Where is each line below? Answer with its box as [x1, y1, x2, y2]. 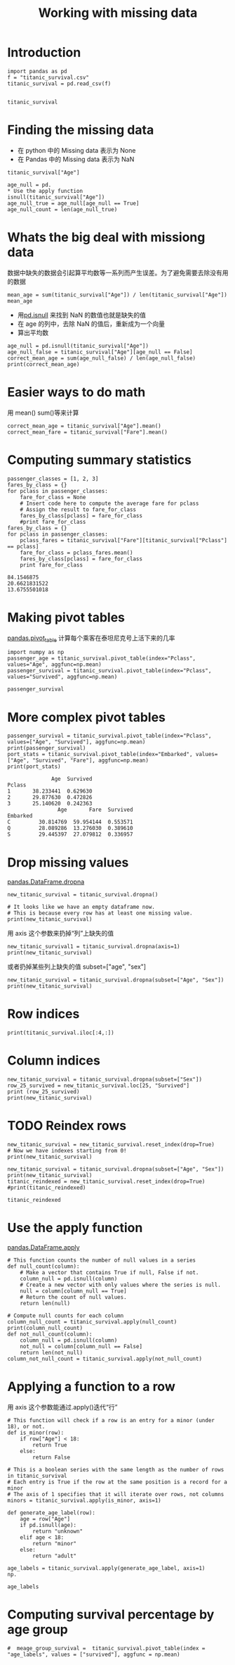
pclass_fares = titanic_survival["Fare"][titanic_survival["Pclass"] [20, 536, 228, 544]
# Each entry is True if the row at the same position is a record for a [7, 1478, 228, 1485]
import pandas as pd [7, 68, 68, 75]
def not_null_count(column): [7, 1331, 93, 1338]
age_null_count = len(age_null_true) [7, 206, 118, 213]
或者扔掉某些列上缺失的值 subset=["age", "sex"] [7, 962, 146, 971]
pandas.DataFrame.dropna [7, 878, 85, 886]
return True [32, 1441, 68, 1448]
